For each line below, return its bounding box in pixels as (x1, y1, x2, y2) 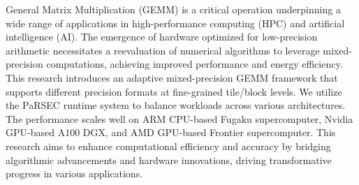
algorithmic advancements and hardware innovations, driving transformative (6, 152, 332, 167)
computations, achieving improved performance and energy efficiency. (46, 57, 343, 71)
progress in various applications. (6, 166, 143, 181)
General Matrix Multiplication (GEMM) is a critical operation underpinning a (6, 2, 341, 16)
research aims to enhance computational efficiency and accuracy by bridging (6, 138, 331, 153)
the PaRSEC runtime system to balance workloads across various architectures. (6, 98, 346, 112)
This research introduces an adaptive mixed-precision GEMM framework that (6, 70, 338, 84)
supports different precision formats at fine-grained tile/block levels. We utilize (6, 84, 342, 98)
